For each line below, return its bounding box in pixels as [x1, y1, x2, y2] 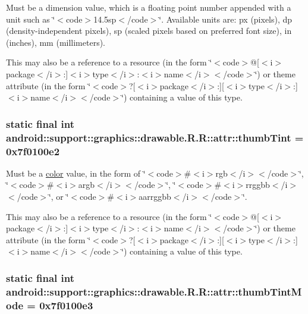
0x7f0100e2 [6, 143, 60, 158]
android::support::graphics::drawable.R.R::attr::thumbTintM [6, 284, 302, 299]
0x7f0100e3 [39, 297, 93, 312]
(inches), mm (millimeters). [6, 36, 106, 48]
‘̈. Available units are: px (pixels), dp [159, 12, 293, 25]
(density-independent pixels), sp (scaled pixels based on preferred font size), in [6, 24, 292, 37]
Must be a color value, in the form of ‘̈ [6, 167, 146, 179]
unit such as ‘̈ [6, 12, 55, 25]
